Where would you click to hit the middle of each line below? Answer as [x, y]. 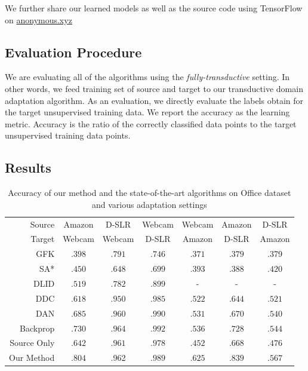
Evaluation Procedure [73, 52]
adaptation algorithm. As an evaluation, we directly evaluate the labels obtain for [154, 100]
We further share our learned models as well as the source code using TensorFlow [154, 8]
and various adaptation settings [149, 204]
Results [28, 168]
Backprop [37, 328]
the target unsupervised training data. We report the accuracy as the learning [147, 112]
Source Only [32, 343]
